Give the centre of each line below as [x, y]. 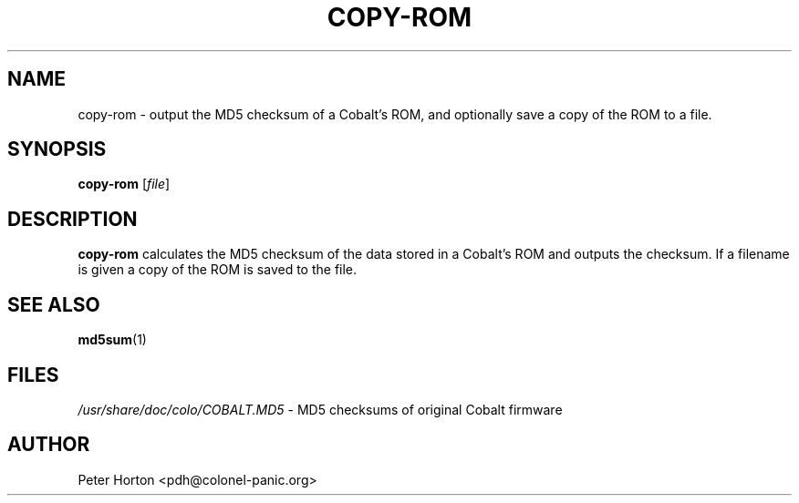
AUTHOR [49, 445]
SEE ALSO [54, 304]
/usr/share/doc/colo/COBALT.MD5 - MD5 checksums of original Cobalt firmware [320, 409]
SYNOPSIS [57, 149]
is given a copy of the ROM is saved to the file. [218, 270]
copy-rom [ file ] [124, 184]
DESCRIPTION [73, 219]
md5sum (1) [112, 340]
